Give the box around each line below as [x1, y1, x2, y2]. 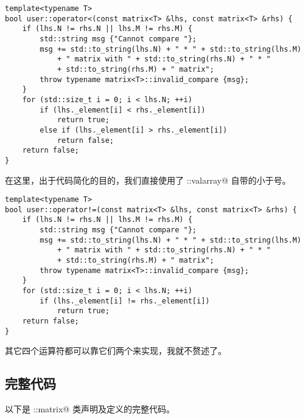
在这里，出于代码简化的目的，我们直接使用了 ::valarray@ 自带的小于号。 [5, 173, 291, 186]
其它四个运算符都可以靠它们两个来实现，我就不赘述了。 [5, 344, 226, 357]
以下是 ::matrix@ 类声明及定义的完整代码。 [5, 403, 175, 415]
